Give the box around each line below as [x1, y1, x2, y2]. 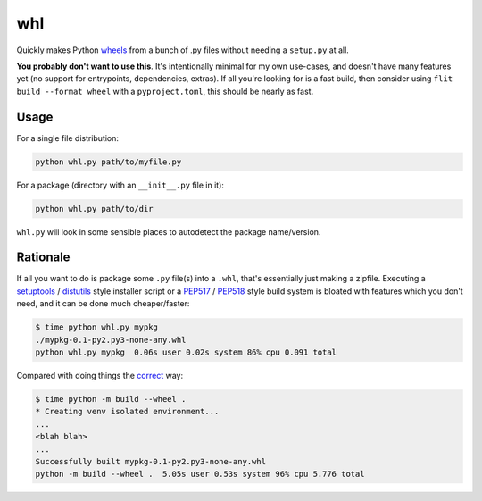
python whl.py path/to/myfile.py [35, 156, 182, 167]
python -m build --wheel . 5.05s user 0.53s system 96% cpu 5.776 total [35, 469, 365, 480]
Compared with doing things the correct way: [16, 371, 183, 380]
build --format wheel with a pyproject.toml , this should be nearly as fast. [16, 86, 314, 96]
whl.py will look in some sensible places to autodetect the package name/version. [16, 226, 321, 237]
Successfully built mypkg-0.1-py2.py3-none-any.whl [35, 456, 267, 466]
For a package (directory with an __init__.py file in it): [16, 180, 225, 190]
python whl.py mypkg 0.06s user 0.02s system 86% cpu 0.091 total [35, 347, 337, 357]
